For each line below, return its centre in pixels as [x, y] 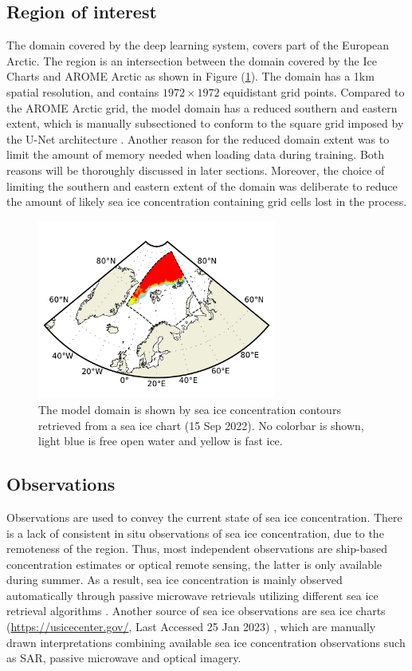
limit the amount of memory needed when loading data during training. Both [196, 154]
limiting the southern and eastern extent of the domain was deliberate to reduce [202, 186]
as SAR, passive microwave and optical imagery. [124, 658]
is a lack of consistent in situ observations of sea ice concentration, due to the [195, 533]
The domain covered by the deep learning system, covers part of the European [198, 45]
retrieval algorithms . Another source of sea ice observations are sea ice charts [196, 611]
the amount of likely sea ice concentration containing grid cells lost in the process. [207, 201]
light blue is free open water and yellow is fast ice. [161, 441]
